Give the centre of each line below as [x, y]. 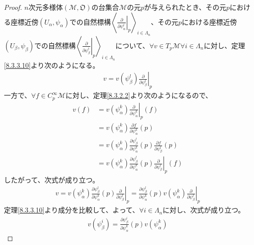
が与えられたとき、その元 [185, 7]
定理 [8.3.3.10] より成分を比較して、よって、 [72, 210]
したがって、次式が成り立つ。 [52, 179]
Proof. [13, 7]
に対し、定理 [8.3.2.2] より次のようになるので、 [139, 95]
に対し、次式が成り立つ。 [204, 210]
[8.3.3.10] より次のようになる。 [52, 65]
